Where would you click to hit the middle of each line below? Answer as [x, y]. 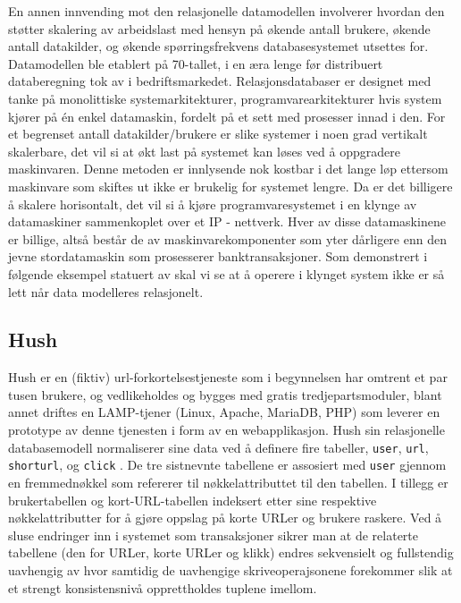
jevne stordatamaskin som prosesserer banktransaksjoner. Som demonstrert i [218, 256]
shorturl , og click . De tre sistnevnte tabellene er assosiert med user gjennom [227, 465]
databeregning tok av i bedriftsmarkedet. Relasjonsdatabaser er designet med [220, 81]
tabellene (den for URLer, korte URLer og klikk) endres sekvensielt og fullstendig [231, 552]
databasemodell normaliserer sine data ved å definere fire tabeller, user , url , [218, 447]
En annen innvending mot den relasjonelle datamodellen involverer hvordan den [226, 11]
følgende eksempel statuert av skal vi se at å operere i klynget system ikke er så [226, 273]
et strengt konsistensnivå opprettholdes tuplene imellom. [163, 587]
